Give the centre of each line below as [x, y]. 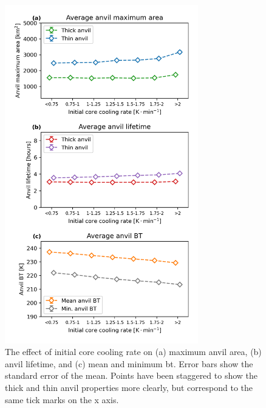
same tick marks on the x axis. [62, 399]
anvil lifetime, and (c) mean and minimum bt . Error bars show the [129, 363]
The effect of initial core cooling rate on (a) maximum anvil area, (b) [133, 352]
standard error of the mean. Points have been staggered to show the [131, 375]
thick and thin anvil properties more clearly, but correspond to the [129, 388]
